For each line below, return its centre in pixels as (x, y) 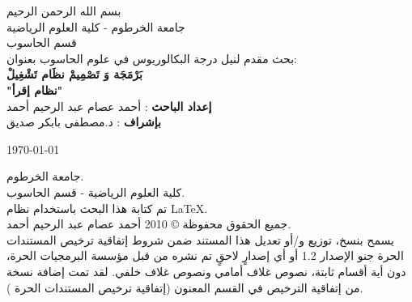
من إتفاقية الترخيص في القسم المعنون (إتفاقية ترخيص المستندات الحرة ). (185, 287)
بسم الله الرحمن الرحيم (64, 11)
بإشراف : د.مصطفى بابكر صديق (84, 122)
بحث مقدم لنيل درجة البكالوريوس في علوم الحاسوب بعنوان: (152, 58)
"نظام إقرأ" (35, 89)
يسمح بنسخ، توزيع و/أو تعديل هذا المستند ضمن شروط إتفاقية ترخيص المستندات (200, 239)
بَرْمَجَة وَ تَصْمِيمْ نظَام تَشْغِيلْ (74, 74)
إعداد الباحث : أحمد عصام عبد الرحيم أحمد (109, 106)
